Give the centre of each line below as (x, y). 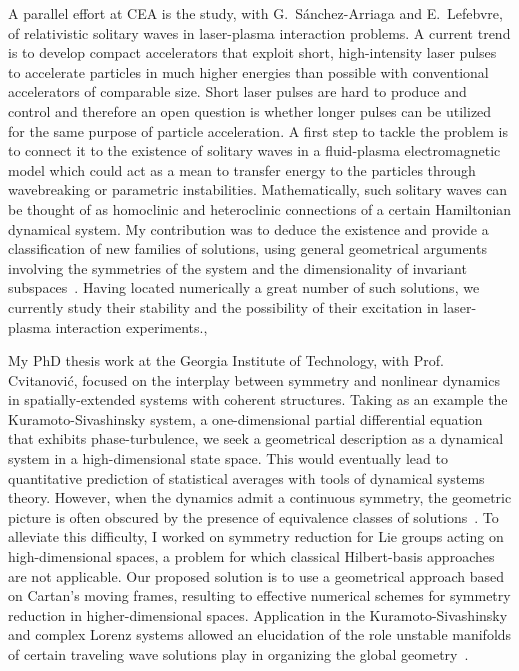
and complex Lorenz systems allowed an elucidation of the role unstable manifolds (260, 634)
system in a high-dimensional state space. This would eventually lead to (228, 458)
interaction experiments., (131, 326)
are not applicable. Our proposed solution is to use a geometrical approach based (256, 575)
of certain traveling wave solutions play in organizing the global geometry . (238, 654)
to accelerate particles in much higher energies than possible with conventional (248, 71)
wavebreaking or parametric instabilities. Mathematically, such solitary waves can (258, 189)
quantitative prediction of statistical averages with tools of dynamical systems (246, 477)
